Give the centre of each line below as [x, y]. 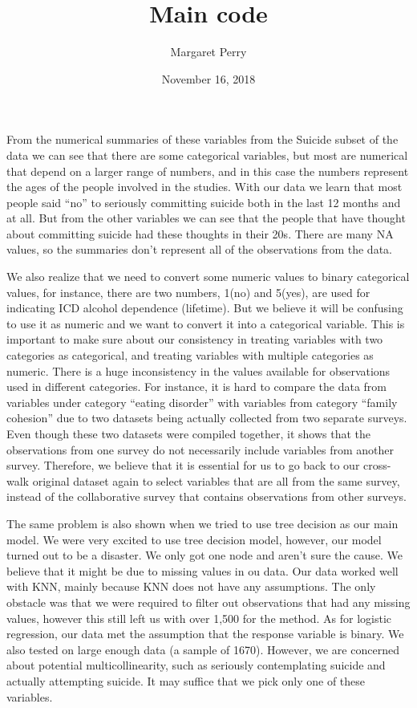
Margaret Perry [208, 52]
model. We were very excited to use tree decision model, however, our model [194, 539]
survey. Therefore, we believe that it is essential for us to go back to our [183, 465]
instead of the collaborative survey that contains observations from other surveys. [206, 496]
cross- [377, 465]
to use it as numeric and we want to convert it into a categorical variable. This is [206, 323]
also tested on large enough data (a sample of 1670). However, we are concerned [203, 649]
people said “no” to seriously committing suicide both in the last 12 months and [204, 202]
